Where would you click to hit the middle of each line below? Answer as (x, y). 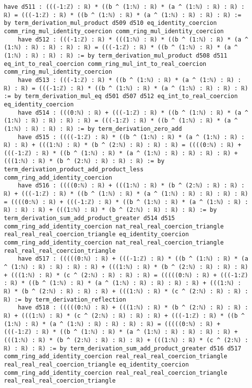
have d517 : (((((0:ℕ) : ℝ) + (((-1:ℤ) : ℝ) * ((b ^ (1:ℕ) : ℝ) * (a (133, 259)
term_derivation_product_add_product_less (74, 170)
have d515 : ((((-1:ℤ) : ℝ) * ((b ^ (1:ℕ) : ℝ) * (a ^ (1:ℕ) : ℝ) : (131, 137)
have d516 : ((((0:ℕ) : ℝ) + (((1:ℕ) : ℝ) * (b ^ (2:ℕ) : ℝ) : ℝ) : (131, 186)
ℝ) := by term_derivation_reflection (65, 299)
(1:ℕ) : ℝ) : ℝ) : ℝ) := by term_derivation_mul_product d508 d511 (116, 55)
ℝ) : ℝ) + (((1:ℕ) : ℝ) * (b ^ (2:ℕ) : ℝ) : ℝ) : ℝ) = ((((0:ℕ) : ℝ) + (123, 145)
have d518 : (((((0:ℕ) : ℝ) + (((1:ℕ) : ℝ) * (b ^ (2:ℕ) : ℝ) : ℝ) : (133, 308)
